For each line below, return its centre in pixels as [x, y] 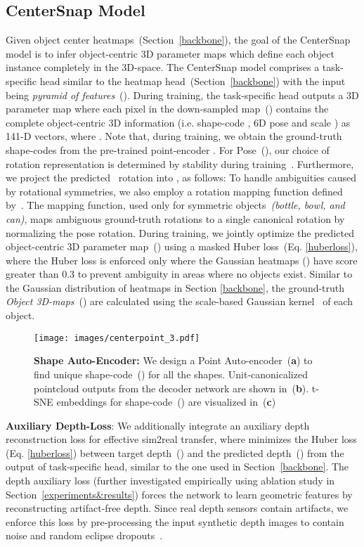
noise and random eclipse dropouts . [84, 535]
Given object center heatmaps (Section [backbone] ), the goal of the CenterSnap [178, 40]
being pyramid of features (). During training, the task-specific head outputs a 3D [182, 95]
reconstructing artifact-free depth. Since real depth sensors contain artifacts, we [177, 508]
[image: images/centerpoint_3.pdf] [117, 338]
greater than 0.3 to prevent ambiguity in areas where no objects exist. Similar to [179, 274]
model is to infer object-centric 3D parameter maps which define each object [170, 53]
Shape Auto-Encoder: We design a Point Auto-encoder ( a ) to [173, 360]
